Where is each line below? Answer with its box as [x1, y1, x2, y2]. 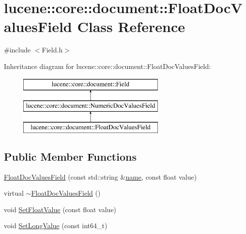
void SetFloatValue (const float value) [4, 204, 117, 214]
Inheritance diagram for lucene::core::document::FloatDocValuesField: [4, 61, 211, 71]
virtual [4, 188, 24, 198]
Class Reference [77, 17, 185, 36]
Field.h [42, 45, 63, 55]
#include [4, 45, 31, 55]
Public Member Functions [4, 149, 137, 164]
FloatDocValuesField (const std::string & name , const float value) [4, 171, 197, 182]
